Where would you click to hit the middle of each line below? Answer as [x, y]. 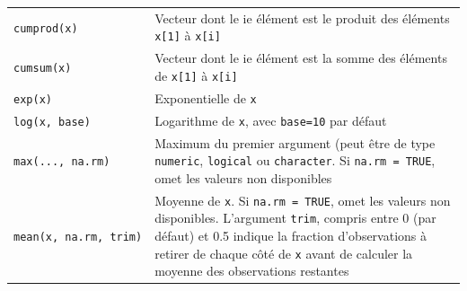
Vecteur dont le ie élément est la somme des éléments [301, 58]
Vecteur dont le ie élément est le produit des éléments [302, 18]
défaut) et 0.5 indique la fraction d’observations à [291, 235]
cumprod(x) [46, 28]
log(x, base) [52, 122]
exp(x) [33, 99]
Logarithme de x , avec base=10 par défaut [271, 120]
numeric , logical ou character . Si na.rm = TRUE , [295, 160]
